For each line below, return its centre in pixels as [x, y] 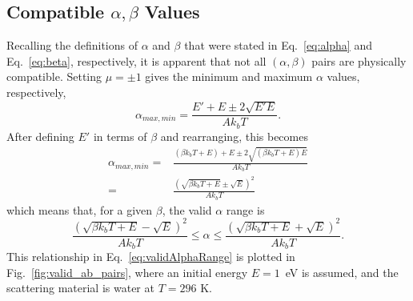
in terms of [120, 136]
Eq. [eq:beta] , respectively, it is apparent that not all [136, 60]
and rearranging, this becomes [234, 136]
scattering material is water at [80, 288]
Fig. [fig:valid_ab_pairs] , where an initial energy [127, 272]
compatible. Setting [54, 76]
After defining [40, 136]
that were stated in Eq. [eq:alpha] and [278, 45]
